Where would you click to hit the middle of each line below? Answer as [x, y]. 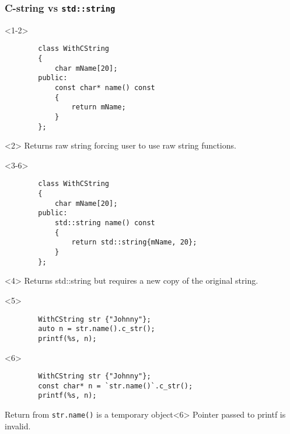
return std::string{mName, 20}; [134, 242]
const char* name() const [105, 88]
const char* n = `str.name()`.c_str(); [116, 386]
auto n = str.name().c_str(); [97, 329]
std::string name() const [105, 223]
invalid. [18, 426]
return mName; [99, 107]
